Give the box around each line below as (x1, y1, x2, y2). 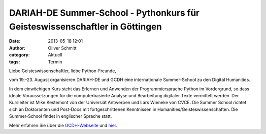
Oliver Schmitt (48, 45, 77, 51)
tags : (9, 59, 20, 65)
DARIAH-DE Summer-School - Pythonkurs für (9, 7, 199, 18)
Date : (9, 38, 21, 44)
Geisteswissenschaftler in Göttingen (9, 21, 162, 32)
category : (9, 52, 30, 58)
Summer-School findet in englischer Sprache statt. (9, 113, 112, 119)
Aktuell (48, 52, 63, 58)
